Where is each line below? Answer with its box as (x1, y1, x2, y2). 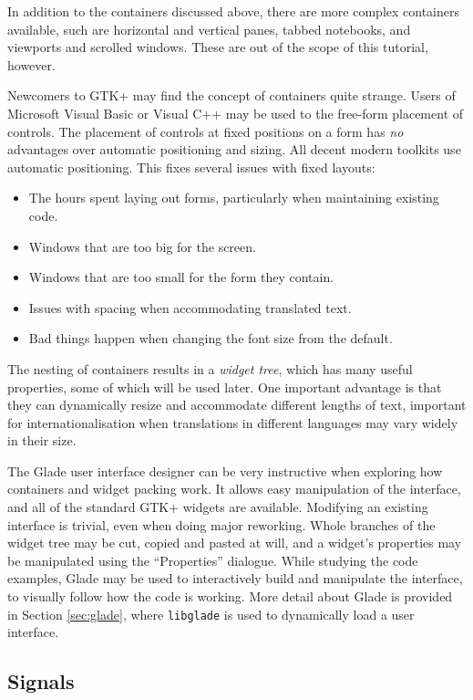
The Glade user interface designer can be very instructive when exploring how (7, 461, 443, 480)
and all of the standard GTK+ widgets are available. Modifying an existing (7, 497, 428, 517)
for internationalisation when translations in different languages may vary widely (7, 413, 458, 432)
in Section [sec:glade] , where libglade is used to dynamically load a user (7, 604, 415, 623)
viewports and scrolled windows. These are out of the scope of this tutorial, (7, 37, 428, 57)
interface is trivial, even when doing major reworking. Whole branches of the (7, 515, 436, 534)
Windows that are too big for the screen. (28, 236, 256, 256)
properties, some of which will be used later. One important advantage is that (7, 377, 442, 396)
